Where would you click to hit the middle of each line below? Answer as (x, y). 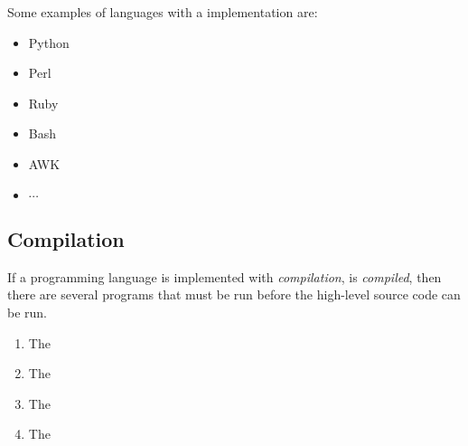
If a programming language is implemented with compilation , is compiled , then (225, 276)
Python (49, 42)
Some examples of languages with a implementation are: (163, 12)
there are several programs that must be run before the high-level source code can (234, 294)
